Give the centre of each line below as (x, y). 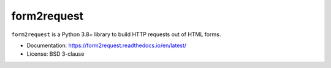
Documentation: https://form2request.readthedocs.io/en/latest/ (107, 45)
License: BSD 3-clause (55, 54)
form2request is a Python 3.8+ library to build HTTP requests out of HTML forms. (116, 34)
